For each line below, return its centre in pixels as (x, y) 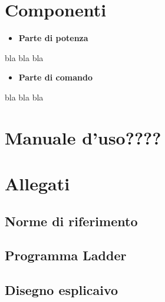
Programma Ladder (66, 255)
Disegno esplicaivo (62, 290)
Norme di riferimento (71, 221)
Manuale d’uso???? (83, 137)
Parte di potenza (53, 38)
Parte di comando (55, 77)
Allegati (37, 184)
